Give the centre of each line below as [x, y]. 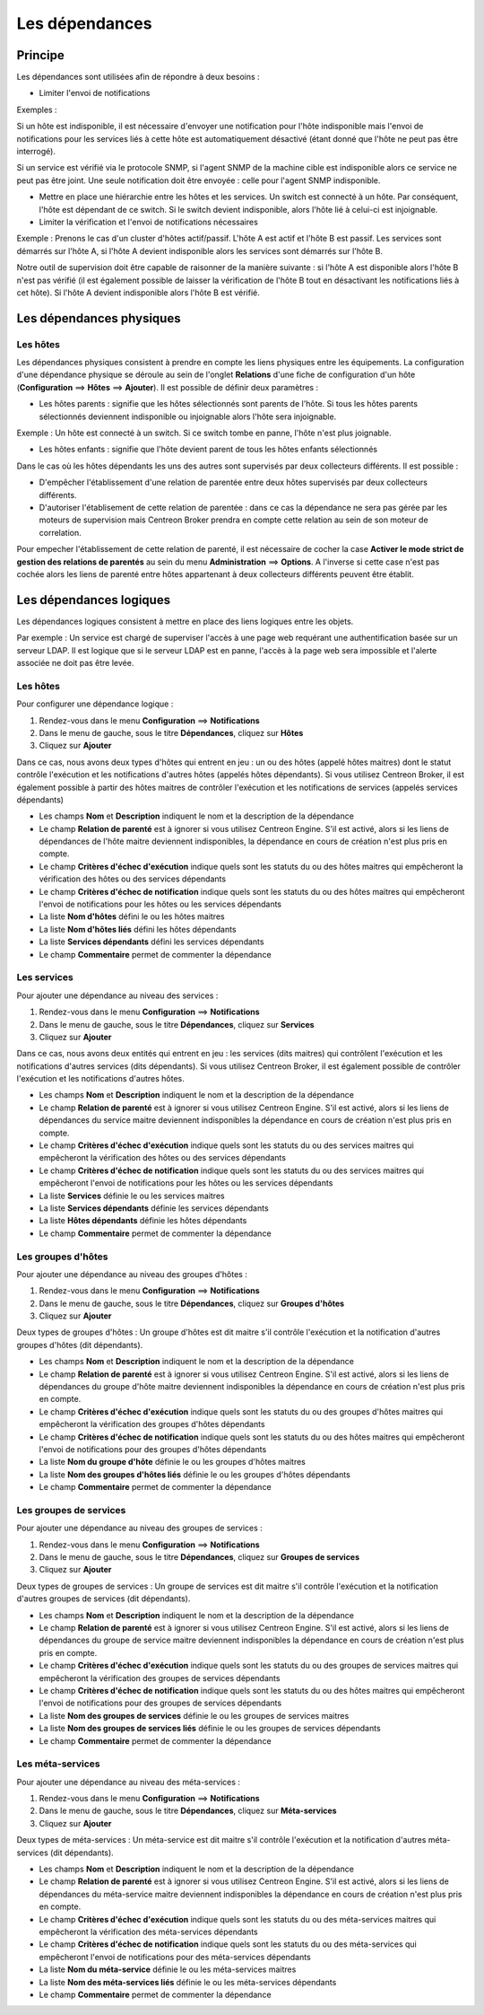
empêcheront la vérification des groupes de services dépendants [160, 1678]
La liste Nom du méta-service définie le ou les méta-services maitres [168, 1969]
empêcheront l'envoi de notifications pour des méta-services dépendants [175, 1957]
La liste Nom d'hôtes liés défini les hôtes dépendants [138, 929]
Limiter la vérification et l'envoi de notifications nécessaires [149, 222]
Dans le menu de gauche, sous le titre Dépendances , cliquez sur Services [177, 1024]
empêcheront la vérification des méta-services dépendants [149, 1932]
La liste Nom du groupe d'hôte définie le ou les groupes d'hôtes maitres [173, 1462]
